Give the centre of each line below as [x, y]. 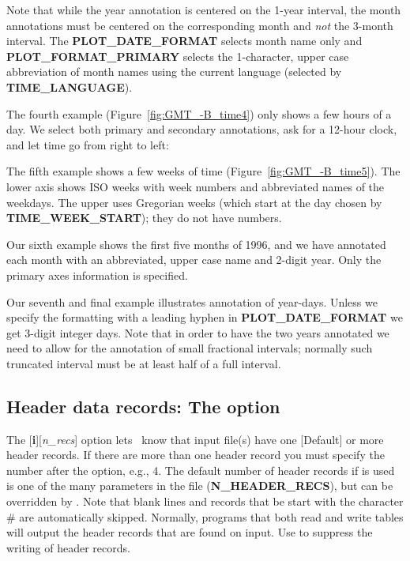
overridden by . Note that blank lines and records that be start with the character [205, 501]
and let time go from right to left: [88, 144]
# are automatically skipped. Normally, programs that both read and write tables [205, 516]
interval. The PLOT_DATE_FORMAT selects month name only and [184, 41]
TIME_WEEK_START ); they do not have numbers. [144, 218]
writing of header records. [68, 547]
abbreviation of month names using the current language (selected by [174, 72]
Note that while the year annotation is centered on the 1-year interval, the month [204, 9]
